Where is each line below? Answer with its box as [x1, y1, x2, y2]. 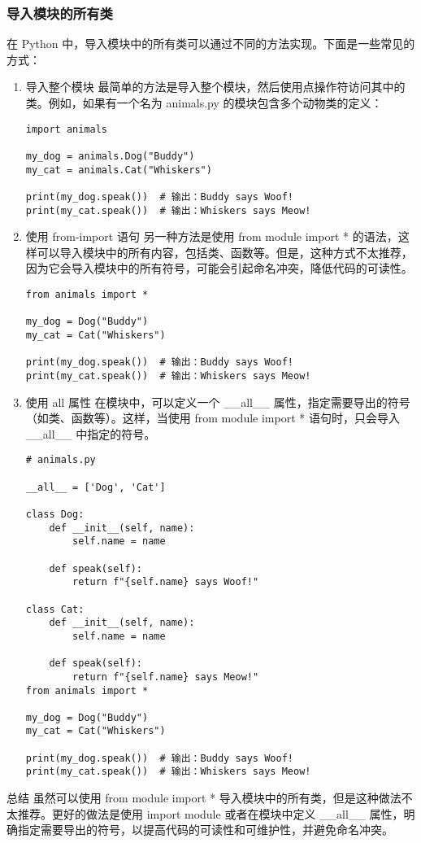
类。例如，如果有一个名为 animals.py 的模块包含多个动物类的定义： [25, 94, 383, 111]
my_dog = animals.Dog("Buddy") [25, 150, 195, 162]
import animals [25, 123, 108, 135]
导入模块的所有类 [7, 2, 113, 23]
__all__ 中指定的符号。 [25, 425, 156, 442]
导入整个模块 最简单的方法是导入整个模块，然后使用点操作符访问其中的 [25, 78, 406, 95]
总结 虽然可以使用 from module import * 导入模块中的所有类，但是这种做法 [7, 789, 401, 806]
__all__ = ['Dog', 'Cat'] [25, 481, 166, 493]
